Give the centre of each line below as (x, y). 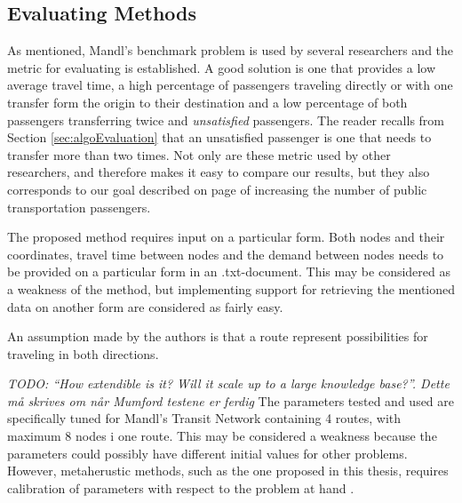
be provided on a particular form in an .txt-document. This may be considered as (229, 271)
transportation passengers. (79, 207)
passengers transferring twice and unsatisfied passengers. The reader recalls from (226, 120)
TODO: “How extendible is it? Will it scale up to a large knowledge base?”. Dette (228, 383)
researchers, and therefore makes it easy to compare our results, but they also (219, 172)
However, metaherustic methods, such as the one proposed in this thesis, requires (228, 471)
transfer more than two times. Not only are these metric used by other (199, 154)
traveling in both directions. (83, 353)
